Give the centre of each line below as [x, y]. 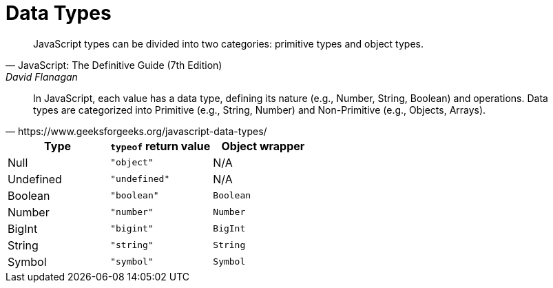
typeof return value [160, 146]
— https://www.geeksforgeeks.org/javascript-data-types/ [136, 131]
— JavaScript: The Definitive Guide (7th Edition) [114, 65]
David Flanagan [42, 76]
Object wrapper [263, 146]
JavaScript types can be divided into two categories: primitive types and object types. [228, 43]
